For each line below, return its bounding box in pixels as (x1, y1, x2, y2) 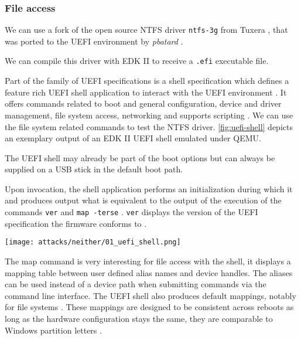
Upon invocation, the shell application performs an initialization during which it (5, 182, 293, 195)
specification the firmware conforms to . (5, 217, 147, 229)
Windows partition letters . (5, 324, 102, 336)
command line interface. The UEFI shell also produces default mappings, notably (5, 289, 296, 301)
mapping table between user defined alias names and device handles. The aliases (5, 266, 293, 278)
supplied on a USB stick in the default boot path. (5, 163, 183, 175)
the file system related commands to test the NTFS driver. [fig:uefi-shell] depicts (5, 120, 293, 132)
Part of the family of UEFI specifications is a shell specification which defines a (5, 74, 289, 87)
